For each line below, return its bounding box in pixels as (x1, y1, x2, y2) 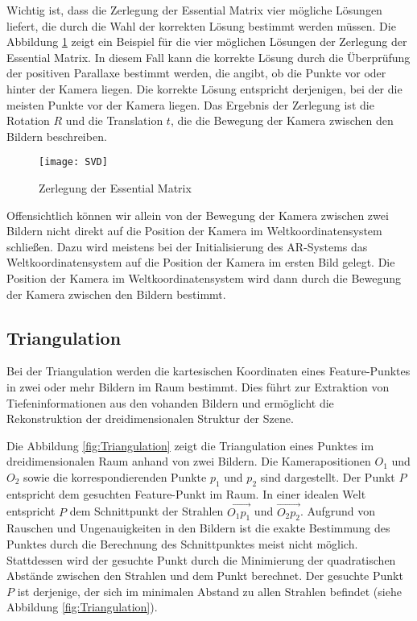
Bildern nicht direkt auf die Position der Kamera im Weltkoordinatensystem (6, 222, 382, 239)
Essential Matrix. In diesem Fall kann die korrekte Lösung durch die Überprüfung (6, 48, 411, 65)
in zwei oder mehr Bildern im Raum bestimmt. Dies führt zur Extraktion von (6, 378, 390, 395)
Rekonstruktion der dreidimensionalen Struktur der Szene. (6, 410, 294, 427)
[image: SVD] (39, 156, 108, 168)
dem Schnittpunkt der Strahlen (69, 503, 224, 520)
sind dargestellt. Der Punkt (260, 468, 395, 485)
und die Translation (65, 112, 163, 129)
